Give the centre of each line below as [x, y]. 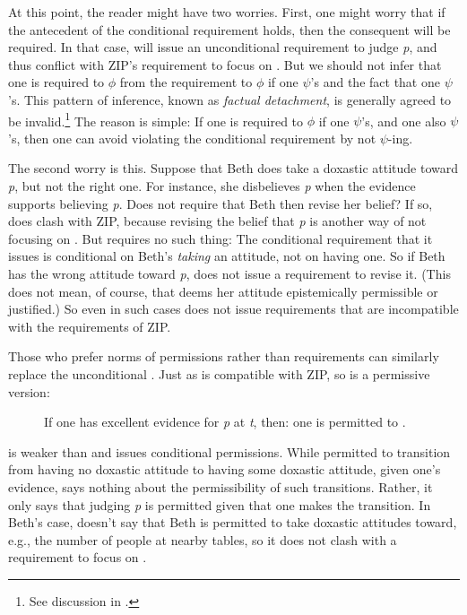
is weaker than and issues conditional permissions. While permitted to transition [229, 451]
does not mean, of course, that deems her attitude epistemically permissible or [223, 291]
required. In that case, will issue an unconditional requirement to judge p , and [223, 47]
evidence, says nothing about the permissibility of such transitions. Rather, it [221, 486]
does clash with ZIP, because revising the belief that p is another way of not [217, 221]
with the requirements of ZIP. [90, 326]
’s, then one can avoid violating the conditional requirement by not [192, 138]
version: [29, 391]
